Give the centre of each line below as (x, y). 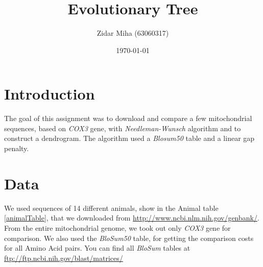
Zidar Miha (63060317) (133, 33)
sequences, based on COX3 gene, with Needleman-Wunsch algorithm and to (123, 128)
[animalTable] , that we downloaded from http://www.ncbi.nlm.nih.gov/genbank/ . (132, 218)
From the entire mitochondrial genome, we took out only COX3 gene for (117, 227)
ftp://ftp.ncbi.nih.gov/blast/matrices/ (64, 258)
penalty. (17, 148)
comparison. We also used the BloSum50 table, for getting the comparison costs (129, 238)
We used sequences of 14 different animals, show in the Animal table (111, 208)
